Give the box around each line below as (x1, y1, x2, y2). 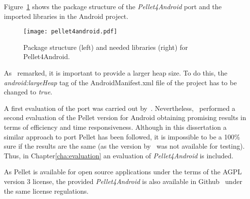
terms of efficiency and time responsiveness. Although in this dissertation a (4, 122, 227, 132)
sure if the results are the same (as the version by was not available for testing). (4, 141, 245, 151)
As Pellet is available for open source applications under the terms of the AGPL (4, 167, 242, 177)
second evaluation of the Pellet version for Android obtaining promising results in (4, 112, 246, 122)
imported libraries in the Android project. (4, 11, 129, 21)
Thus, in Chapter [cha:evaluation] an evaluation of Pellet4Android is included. (4, 150, 233, 160)
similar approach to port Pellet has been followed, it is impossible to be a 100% (4, 131, 240, 141)
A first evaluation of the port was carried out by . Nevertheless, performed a (4, 103, 235, 113)
